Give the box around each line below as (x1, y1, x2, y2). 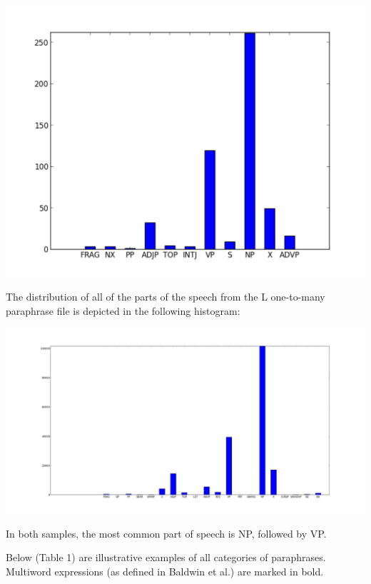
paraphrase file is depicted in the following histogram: (6, 303, 240, 318)
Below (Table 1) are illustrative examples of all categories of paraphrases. (6, 550, 326, 565)
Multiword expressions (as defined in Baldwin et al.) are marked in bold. (6, 563, 324, 578)
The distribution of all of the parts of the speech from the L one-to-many (6, 289, 325, 304)
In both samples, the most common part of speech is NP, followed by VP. (6, 525, 327, 540)
